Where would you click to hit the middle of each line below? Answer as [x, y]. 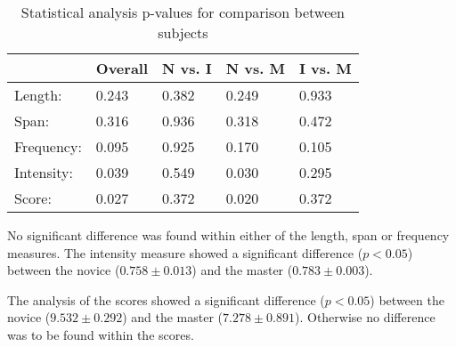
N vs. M [255, 68]
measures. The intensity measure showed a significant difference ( [185, 252]
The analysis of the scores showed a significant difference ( [166, 299]
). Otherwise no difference [365, 317]
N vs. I [187, 68]
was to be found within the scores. [101, 334]
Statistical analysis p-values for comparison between [183, 12]
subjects [183, 32]
